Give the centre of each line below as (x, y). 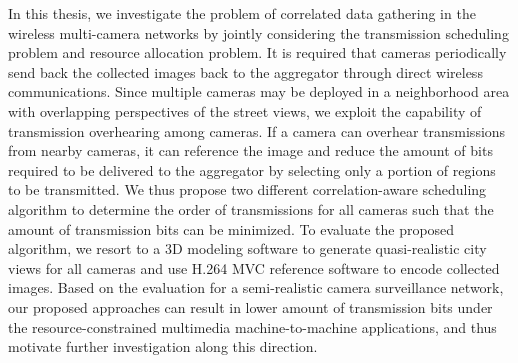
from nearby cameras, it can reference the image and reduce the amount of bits (250, 150)
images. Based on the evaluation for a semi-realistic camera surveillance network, (256, 287)
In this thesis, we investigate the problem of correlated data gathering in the (242, 13)
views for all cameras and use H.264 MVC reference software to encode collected (254, 267)
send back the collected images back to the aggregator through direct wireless (245, 71)
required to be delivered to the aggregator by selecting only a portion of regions (252, 169)
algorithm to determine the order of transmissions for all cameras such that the (251, 208)
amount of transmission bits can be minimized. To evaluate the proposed (231, 228)
